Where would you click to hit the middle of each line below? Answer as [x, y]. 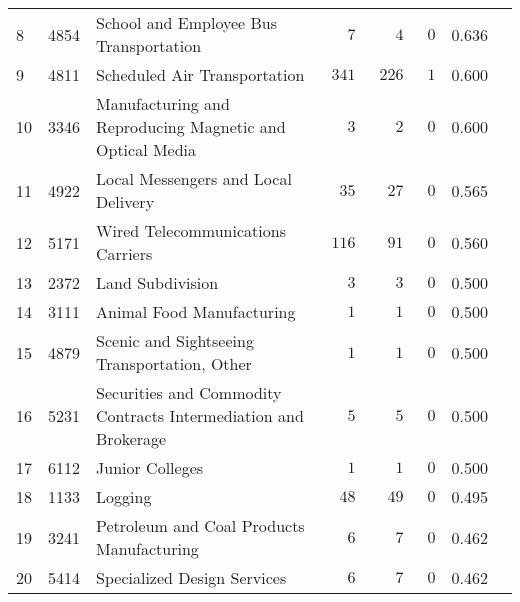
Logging [124, 496]
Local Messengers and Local [194, 178]
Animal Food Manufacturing [196, 311]
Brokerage [131, 438]
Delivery [125, 201]
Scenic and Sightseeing [175, 340]
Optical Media [146, 149]
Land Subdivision [157, 282]
